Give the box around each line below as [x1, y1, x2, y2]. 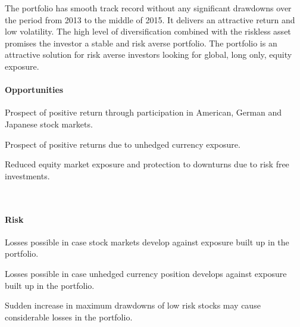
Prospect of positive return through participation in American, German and [5, 106, 282, 119]
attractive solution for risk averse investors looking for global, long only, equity [5, 48, 292, 61]
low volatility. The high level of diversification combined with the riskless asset [5, 25, 291, 38]
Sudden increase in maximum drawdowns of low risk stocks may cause [5, 299, 261, 312]
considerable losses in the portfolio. [5, 310, 133, 323]
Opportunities [5, 83, 64, 96]
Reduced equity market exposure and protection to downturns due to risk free [5, 158, 289, 170]
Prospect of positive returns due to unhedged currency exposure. [5, 138, 240, 150]
